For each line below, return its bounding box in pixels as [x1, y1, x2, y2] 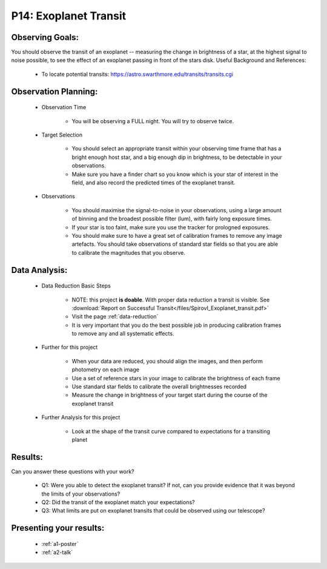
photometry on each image [71, 366, 139, 373]
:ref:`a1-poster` [41, 540, 79, 547]
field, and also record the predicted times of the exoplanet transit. [71, 179, 236, 186]
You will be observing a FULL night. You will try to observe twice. [71, 117, 234, 124]
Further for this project [41, 343, 98, 351]
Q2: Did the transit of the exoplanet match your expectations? [41, 499, 195, 506]
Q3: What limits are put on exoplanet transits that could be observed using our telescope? [41, 507, 266, 514]
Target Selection [41, 131, 83, 139]
